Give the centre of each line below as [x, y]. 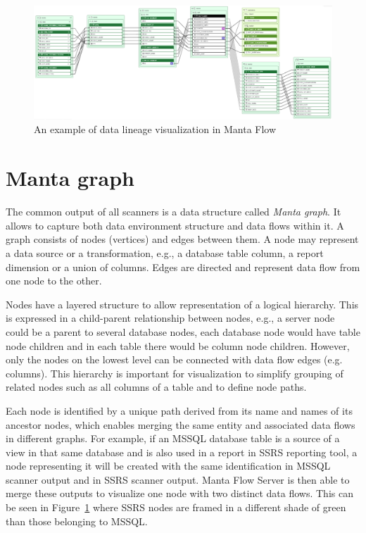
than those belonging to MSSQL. [77, 521]
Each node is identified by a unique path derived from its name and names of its [179, 410]
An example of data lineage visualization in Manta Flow [155, 129]
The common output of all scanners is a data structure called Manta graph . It [173, 212]
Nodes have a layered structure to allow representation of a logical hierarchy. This [182, 304]
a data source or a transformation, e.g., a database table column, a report [165, 252]
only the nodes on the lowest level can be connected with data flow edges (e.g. [174, 359]
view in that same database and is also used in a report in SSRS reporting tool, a [182, 452]
